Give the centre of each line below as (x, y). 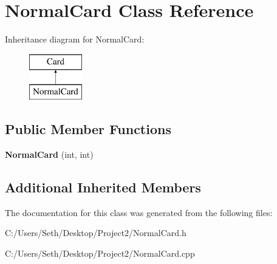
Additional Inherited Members (103, 187)
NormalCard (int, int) (49, 154)
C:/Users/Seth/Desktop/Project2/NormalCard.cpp (100, 253)
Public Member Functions (88, 129)
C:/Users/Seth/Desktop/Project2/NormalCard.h (96, 233)
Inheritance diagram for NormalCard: (75, 39)
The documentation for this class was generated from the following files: (139, 212)
